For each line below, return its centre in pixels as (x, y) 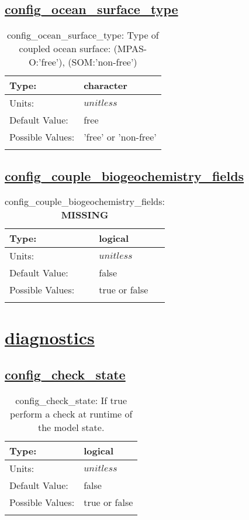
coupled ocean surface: (65, 49)
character (106, 85)
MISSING (85, 215)
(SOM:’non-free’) (103, 62)
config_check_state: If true (71, 400)
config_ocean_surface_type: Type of (83, 35)
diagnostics (50, 337)
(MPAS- (130, 49)
